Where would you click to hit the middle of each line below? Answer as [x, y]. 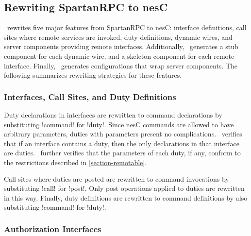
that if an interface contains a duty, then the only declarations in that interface [122, 143]
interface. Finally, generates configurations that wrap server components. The [121, 65]
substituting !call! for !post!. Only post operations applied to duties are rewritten [124, 188]
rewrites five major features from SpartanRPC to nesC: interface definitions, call [127, 27]
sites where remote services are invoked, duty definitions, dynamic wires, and [118, 37]
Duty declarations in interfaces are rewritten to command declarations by [113, 114]
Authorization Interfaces [53, 228]
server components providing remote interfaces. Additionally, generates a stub [121, 46]
